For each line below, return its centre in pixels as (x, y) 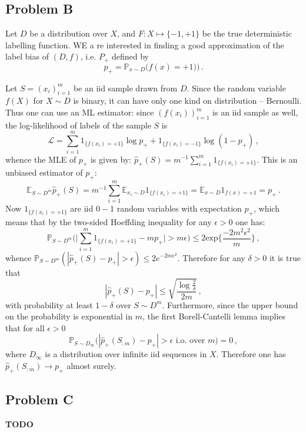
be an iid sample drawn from (125, 88)
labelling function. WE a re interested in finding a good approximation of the (145, 44)
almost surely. (92, 366)
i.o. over (190, 341)
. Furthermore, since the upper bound (230, 304)
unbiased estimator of (44, 172)
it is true (285, 257)
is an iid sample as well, (255, 112)
